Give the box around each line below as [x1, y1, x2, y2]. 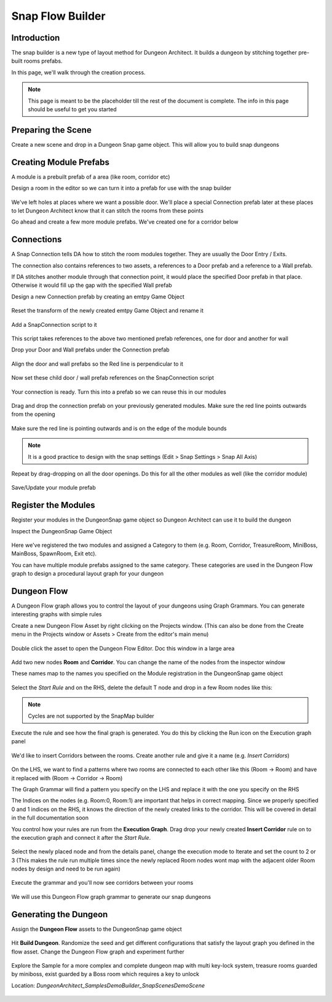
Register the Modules [11, 500, 95, 511]
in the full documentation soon [11, 814, 89, 821]
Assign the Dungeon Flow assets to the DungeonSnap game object [11, 925, 183, 933]
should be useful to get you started [28, 106, 117, 113]
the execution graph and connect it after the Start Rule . [11, 834, 151, 841]
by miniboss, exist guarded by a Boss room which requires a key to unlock [11, 971, 200, 978]
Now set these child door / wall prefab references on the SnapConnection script [11, 374, 215, 382]
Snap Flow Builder [11, 9, 106, 23]
